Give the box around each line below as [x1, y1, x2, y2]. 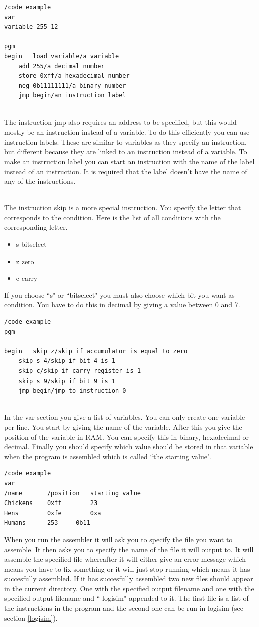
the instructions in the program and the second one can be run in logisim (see [4, 603, 243, 613]
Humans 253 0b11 [4, 519, 90, 527]
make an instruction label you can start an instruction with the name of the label [4, 156, 255, 166]
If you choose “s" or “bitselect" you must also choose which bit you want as [4, 289, 235, 300]
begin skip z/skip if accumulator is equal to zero [4, 347, 188, 355]
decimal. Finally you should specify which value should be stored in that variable [4, 441, 253, 452]
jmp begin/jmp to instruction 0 [18, 387, 126, 395]
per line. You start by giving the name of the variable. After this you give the [4, 421, 242, 432]
